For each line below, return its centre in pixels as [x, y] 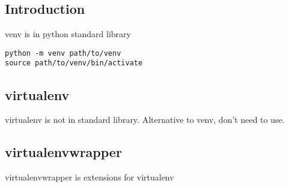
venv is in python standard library [68, 34]
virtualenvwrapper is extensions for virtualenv [90, 177]
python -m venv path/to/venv [63, 53]
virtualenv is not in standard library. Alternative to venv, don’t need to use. [145, 120]
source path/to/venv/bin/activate [74, 63]
